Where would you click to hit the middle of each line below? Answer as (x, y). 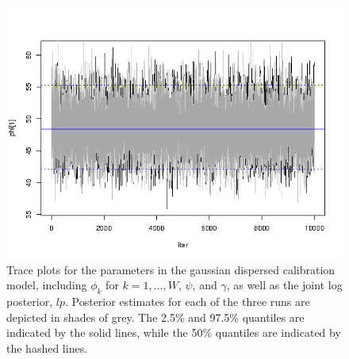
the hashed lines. (47, 348)
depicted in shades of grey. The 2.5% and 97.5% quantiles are (155, 317)
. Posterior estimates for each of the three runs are (188, 301)
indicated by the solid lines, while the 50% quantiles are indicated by (174, 332)
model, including (47, 285)
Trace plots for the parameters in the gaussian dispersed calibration (171, 269)
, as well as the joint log (284, 285)
